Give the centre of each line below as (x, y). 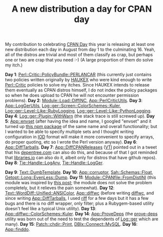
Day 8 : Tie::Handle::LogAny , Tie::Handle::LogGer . (54, 163)
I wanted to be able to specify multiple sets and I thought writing (69, 132)
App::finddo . (18, 229)
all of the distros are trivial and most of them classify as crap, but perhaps (79, 55)
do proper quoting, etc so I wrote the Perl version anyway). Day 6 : (71, 142)
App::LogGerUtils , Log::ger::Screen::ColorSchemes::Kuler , (63, 106)
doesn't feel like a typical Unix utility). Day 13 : (51, 209)
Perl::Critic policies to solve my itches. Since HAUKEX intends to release (77, 85)
